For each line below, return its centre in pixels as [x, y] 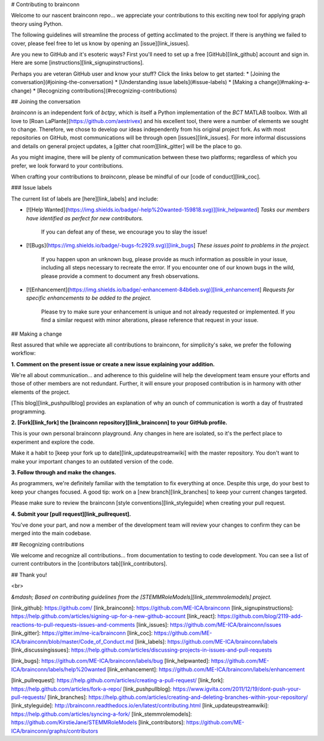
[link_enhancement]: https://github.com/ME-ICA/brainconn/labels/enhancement [206, 669]
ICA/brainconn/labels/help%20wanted [58, 669]
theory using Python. [37, 23]
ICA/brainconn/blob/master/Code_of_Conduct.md [73, 641]
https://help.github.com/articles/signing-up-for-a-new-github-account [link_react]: [114, 616]
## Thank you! [29, 575]
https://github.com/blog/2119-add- [260, 616]
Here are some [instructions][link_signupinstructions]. [77, 62]
